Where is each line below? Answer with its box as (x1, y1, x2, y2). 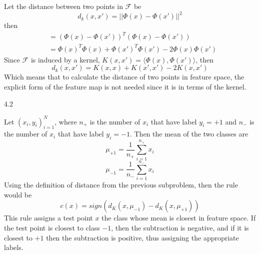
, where (54, 116, 77, 126)
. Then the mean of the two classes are (129, 128, 248, 139)
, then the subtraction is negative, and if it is (111, 222, 249, 233)
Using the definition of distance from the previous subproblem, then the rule (4, 179, 238, 190)
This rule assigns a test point (4, 212, 93, 223)
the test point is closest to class (4, 222, 100, 233)
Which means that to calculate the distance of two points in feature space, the (4, 71, 244, 82)
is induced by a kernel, (30, 54, 100, 64)
